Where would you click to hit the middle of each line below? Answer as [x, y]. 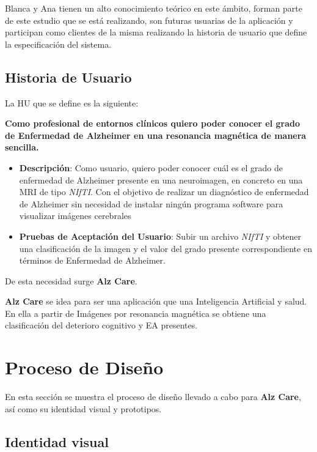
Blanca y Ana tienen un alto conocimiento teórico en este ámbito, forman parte [154, 8]
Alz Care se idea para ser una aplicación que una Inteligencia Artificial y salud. [156, 301]
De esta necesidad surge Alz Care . [71, 280]
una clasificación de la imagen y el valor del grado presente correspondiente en [166, 248]
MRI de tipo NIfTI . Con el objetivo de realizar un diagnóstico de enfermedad [164, 192]
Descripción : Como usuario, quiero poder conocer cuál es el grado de [151, 167]
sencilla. [22, 147]
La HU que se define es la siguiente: [72, 102]
